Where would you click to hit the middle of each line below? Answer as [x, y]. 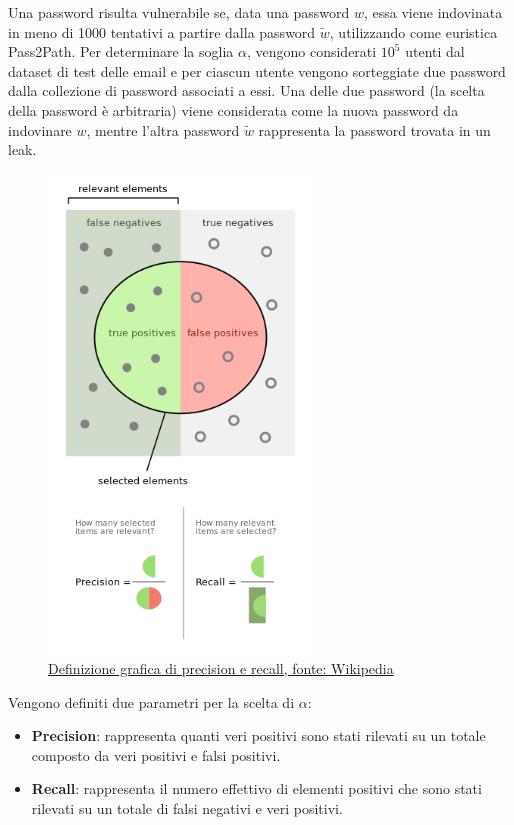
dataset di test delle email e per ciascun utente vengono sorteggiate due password [257, 70]
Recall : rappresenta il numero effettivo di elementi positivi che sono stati [256, 788]
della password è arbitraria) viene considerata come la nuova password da [233, 109]
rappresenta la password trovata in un [374, 129]
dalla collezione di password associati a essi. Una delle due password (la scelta [246, 90]
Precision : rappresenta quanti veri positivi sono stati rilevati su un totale [258, 735]
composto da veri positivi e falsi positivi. [156, 754]
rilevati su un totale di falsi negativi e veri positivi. [187, 808]
